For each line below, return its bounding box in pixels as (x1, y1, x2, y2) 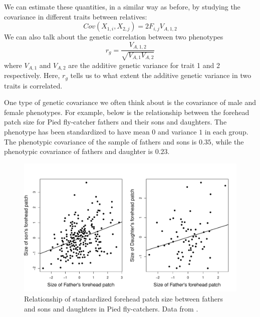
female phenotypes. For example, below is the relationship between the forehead (4, 106, 249, 117)
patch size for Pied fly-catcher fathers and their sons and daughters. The (4, 116, 227, 127)
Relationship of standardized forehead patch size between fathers (24, 293, 223, 304)
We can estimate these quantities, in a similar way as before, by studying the (4, 1, 240, 11)
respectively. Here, (4, 70, 60, 80)
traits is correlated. (4, 80, 63, 90)
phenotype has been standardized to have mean (4, 126, 150, 136)
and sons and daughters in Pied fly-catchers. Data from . (24, 303, 198, 313)
